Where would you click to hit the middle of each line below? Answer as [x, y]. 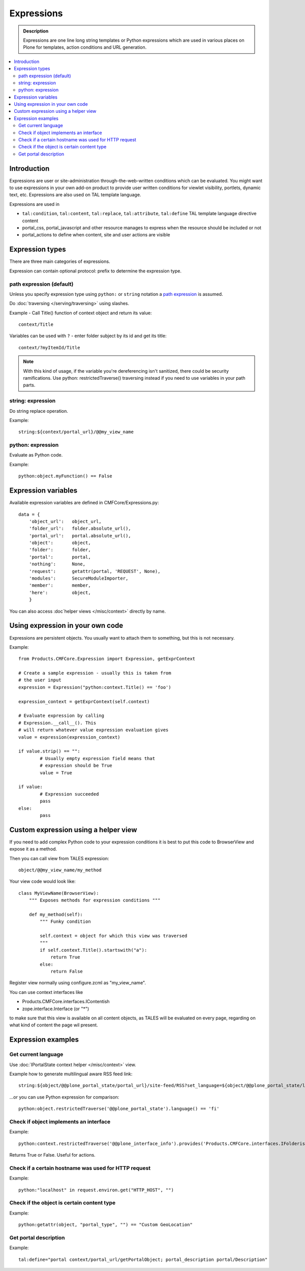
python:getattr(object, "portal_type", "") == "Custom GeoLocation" [105, 1225]
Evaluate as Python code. [36, 455]
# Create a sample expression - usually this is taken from [95, 673]
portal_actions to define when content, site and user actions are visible [96, 235]
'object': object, [60, 543]
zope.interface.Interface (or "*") [56, 1009]
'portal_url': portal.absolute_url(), [80, 536]
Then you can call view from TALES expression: [59, 858]
